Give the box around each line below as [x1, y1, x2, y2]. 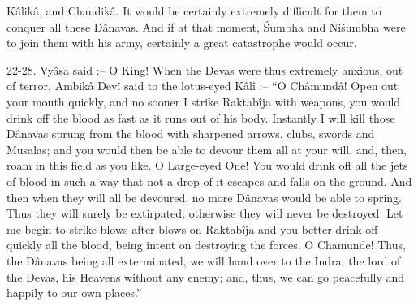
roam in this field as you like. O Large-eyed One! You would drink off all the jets [6, 157, 408, 174]
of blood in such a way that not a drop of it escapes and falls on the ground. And [6, 172, 412, 189]
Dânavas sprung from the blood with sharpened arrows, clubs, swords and [6, 125, 375, 142]
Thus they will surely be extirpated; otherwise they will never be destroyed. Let [6, 205, 403, 222]
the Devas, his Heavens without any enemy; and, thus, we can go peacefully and [6, 268, 405, 285]
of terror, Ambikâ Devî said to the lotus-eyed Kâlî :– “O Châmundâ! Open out [6, 77, 399, 94]
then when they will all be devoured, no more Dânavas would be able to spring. [6, 188, 402, 205]
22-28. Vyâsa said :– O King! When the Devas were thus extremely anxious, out [6, 61, 403, 78]
